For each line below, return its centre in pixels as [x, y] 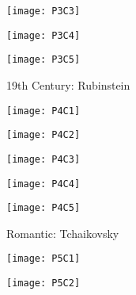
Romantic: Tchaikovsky [63, 233]
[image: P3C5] [43, 60]
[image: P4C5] [43, 208]
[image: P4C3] [43, 159]
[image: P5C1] [43, 259]
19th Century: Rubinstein [68, 84]
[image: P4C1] [43, 111]
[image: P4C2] [43, 135]
